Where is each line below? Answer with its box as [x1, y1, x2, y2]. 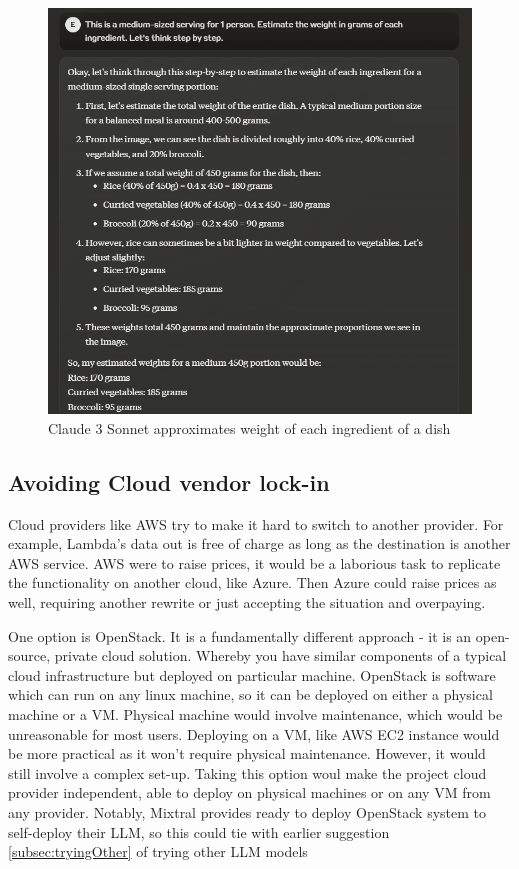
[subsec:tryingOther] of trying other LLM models [8, 841, 308, 862]
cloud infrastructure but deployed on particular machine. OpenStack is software [8, 664, 496, 685]
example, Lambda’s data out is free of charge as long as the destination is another [8, 533, 511, 554]
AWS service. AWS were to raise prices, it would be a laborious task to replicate [8, 552, 501, 573]
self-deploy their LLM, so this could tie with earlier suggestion [8, 821, 390, 842]
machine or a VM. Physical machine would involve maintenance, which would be [8, 703, 503, 724]
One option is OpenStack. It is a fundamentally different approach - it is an [8, 625, 472, 646]
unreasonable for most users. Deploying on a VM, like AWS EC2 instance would [8, 723, 500, 744]
